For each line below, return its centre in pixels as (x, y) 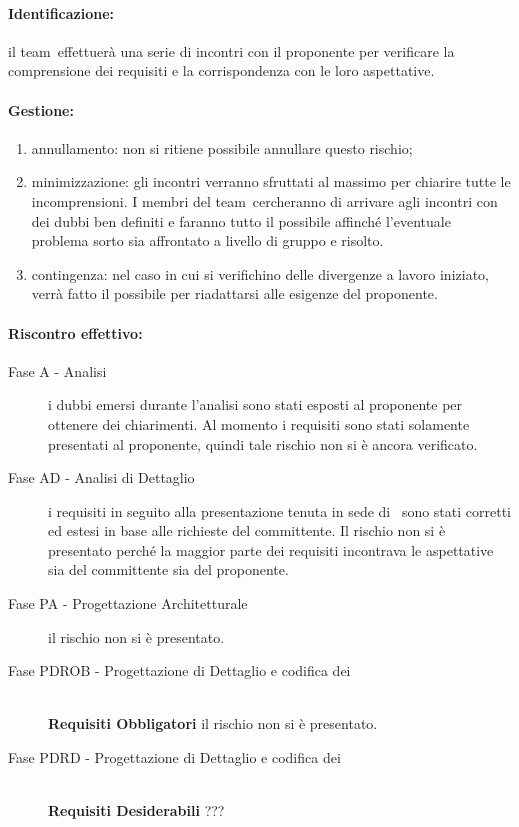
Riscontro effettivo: (75, 332)
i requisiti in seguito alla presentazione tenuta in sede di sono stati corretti (279, 510)
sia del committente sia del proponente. (168, 569)
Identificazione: (61, 12)
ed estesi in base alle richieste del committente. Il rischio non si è (247, 530)
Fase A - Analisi (57, 370)
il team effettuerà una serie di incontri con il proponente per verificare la (231, 50)
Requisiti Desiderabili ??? (136, 810)
